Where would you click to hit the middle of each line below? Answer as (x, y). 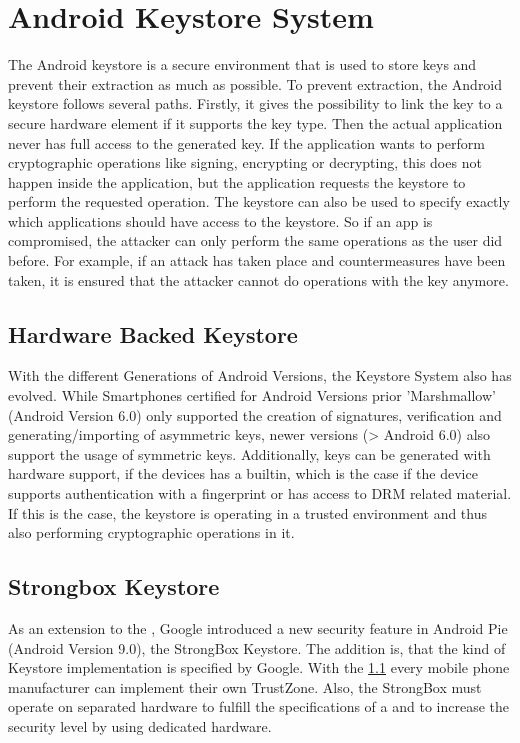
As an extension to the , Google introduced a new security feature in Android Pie (258, 628)
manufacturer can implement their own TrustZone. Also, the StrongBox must (245, 686)
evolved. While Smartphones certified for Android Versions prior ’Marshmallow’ (252, 395)
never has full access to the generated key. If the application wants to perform (246, 142)
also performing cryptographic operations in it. (151, 532)
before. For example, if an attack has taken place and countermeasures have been (257, 260)
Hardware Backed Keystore (153, 333)
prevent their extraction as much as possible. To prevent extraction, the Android (255, 83)
